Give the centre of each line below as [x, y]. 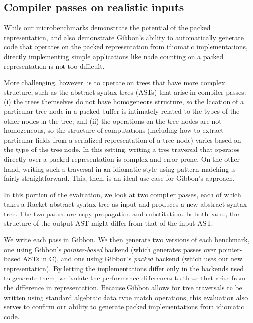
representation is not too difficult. [54, 66]
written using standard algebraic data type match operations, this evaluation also [126, 297]
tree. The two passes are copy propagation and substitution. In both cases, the [122, 213]
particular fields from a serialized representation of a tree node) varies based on [123, 140]
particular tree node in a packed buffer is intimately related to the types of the [122, 111]
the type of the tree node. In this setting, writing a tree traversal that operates [122, 149]
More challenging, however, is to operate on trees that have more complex [115, 82]
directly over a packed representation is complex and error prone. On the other [122, 159]
